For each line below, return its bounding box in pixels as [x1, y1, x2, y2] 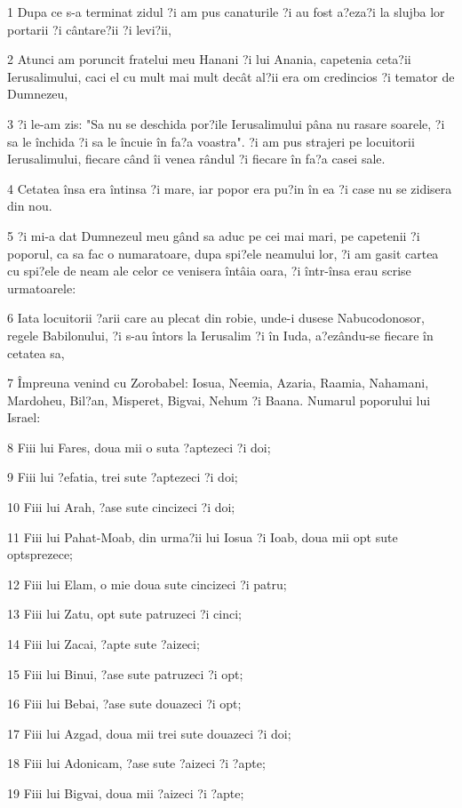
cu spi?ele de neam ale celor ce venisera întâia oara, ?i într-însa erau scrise [7, 261, 411, 280]
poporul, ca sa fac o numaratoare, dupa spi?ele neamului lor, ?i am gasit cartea [7, 244, 439, 262]
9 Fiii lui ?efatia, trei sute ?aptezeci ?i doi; [7, 468, 238, 486]
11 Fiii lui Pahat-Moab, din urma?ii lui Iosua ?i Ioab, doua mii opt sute [7, 527, 398, 546]
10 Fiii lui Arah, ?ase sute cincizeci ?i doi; [7, 498, 235, 516]
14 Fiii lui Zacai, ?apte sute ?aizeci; [7, 635, 200, 653]
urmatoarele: [7, 278, 76, 297]
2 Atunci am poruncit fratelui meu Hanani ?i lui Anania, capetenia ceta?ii [7, 50, 411, 68]
